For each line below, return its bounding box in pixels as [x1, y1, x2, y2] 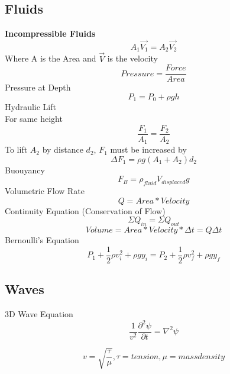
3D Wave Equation [5, 307, 73, 320]
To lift [5, 143, 28, 156]
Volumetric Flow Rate [5, 185, 85, 197]
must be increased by [110, 143, 187, 156]
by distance [42, 143, 83, 156]
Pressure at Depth [5, 81, 71, 93]
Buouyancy [5, 163, 45, 176]
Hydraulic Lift [5, 101, 56, 113]
